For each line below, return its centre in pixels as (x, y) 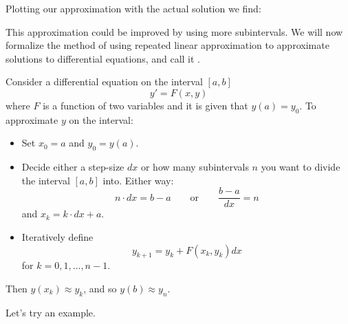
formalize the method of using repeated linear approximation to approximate (167, 45)
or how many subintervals (195, 167)
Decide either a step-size (73, 167)
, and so (100, 288)
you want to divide (301, 167)
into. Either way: (138, 180)
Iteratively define (57, 237)
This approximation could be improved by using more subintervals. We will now (174, 31)
